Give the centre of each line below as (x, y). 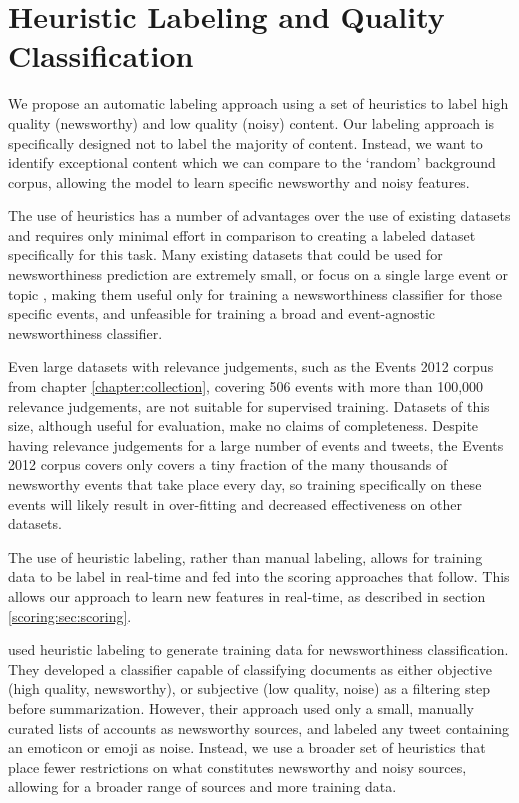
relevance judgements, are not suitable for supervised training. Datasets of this (249, 405)
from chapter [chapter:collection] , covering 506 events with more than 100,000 (246, 386)
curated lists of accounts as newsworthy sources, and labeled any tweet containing (259, 727)
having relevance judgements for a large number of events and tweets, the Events (256, 444)
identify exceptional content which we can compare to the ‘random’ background (252, 162)
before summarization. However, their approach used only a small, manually (241, 707)
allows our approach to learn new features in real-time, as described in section (247, 595)
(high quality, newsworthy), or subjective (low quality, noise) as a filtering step (249, 688)
